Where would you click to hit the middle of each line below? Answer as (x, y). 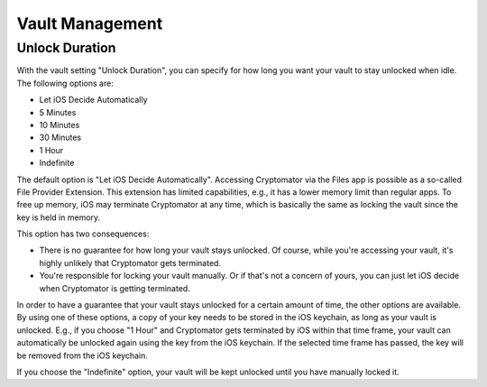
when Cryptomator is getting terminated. (115, 288)
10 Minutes (60, 124)
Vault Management (90, 23)
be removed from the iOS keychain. (82, 355)
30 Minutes (60, 138)
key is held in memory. (59, 217)
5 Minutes (58, 112)
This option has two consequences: (83, 234)
